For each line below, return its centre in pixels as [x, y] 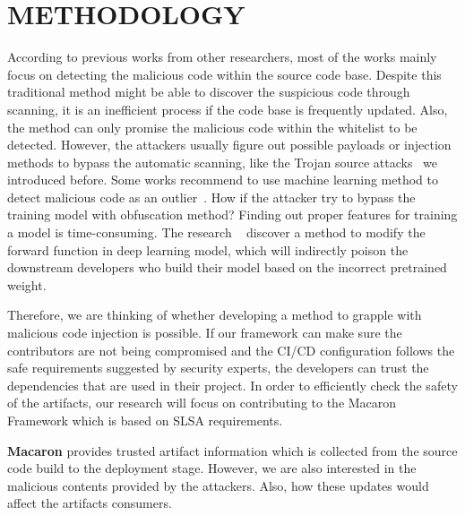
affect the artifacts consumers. [90, 503]
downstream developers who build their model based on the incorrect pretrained [227, 267]
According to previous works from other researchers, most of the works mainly [222, 57]
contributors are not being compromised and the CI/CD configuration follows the [231, 350]
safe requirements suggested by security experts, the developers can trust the [218, 368]
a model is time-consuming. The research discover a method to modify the [216, 232]
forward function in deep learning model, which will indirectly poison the [208, 249]
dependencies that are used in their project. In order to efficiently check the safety [232, 385]
